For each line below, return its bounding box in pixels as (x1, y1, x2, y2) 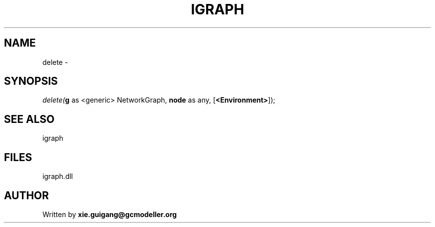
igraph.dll (42, 172, 73, 181)
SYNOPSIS (4, 75, 58, 88)
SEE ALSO (4, 113, 55, 125)
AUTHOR (4, 189, 49, 202)
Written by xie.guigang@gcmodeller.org (42, 210, 177, 219)
